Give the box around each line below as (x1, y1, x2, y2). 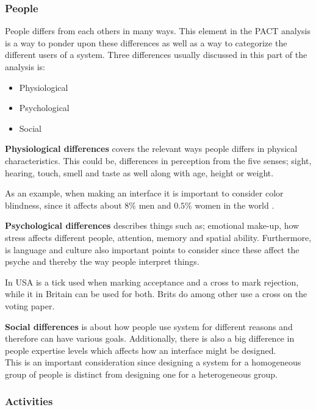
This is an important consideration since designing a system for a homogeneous (5, 356, 301, 369)
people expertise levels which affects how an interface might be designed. (5, 343, 276, 356)
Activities (5, 394, 53, 409)
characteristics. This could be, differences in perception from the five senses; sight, (5, 154, 312, 167)
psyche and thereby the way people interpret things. (5, 255, 199, 268)
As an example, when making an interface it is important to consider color (5, 187, 284, 200)
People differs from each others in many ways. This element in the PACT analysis (5, 24, 311, 37)
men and (138, 198, 171, 211)
